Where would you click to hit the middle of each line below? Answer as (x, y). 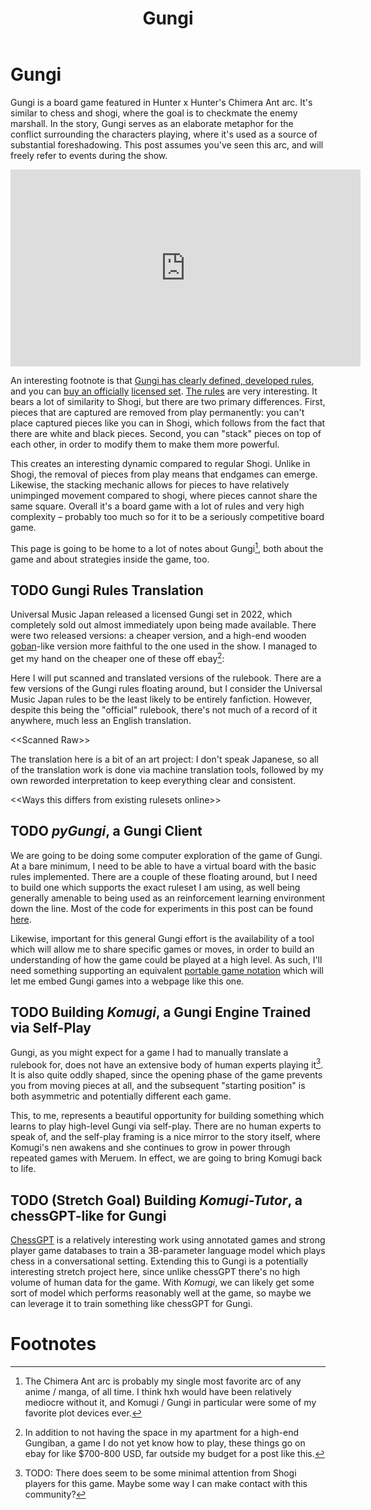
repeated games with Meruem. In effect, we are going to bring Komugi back (166, 1158)
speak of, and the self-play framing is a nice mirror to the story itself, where (166, 1137)
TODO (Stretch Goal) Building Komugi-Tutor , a (156, 1200)
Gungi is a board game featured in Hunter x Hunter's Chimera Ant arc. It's (161, 102)
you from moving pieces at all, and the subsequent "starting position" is (158, 1086)
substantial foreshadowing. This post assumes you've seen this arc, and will (167, 144)
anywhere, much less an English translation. (101, 721)
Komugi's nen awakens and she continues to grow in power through (150, 1148)
